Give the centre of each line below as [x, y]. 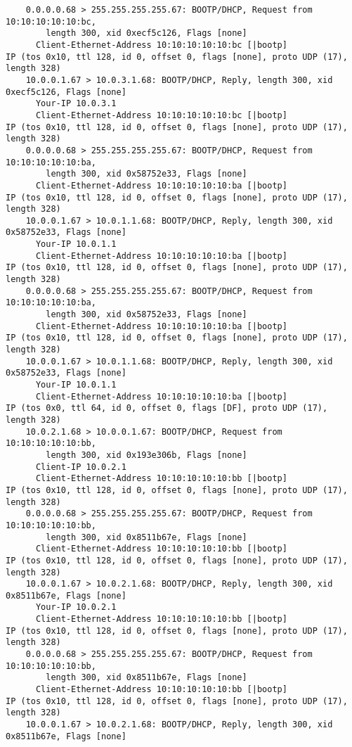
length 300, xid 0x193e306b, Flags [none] [146, 455]
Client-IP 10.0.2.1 [81, 467]
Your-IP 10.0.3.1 [76, 104]
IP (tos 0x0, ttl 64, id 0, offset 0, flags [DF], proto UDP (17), [167, 408]
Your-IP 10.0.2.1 [76, 607]
